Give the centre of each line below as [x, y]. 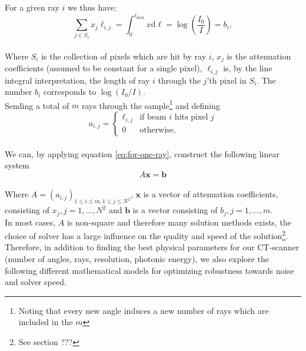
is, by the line [248, 68]
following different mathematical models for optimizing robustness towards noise [149, 270]
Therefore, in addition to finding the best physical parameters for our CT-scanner [152, 247]
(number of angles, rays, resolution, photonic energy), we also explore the [137, 259]
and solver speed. [36, 282]
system [17, 165]
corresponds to [70, 92]
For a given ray [32, 7]
